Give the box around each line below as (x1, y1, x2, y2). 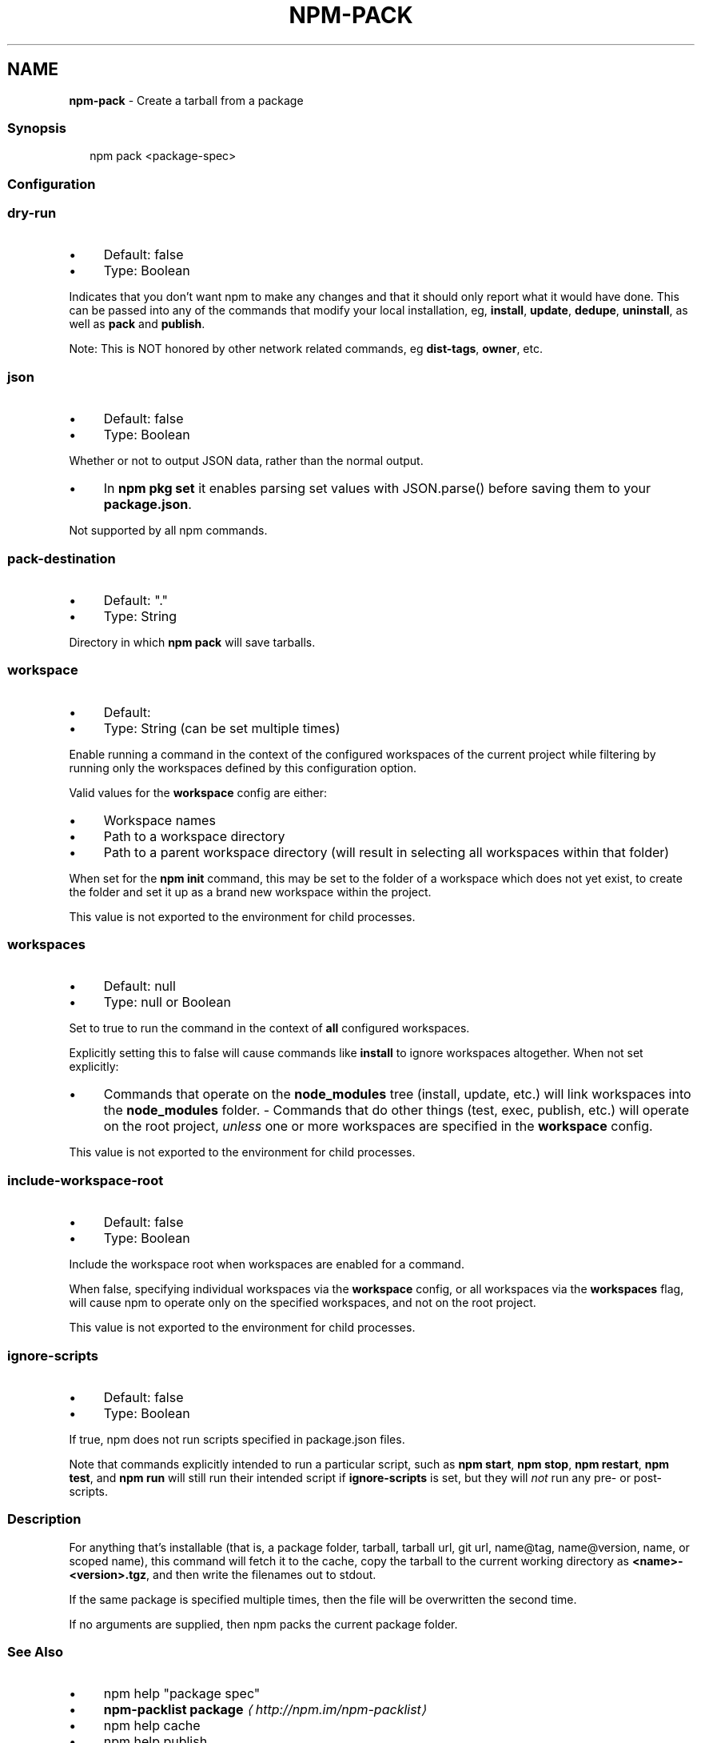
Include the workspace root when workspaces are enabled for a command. (69, 1257, 464, 1272)
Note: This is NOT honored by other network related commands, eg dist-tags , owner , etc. (69, 342, 543, 356)
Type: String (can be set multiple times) (103, 719, 341, 736)
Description (7, 1511, 82, 1528)
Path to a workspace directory (103, 827, 285, 844)
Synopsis (7, 119, 66, 136)
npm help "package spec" (103, 1685, 261, 1702)
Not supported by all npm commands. (69, 523, 268, 538)
